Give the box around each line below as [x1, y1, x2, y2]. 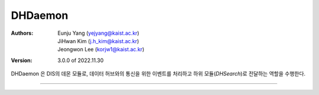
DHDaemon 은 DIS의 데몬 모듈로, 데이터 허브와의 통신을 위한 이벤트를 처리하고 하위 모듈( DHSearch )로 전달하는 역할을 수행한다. [11, 70, 306, 77]
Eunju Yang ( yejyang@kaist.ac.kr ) [57, 30, 139, 37]
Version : [11, 57, 32, 64]
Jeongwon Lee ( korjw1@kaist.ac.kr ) [57, 46, 145, 53]
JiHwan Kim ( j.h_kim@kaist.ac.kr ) [57, 37, 139, 44]
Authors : [11, 30, 34, 37]
